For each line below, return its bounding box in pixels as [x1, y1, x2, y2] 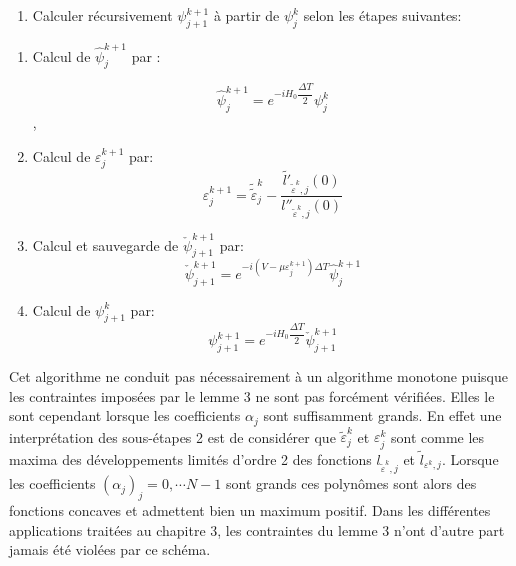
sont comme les [391, 426, 485, 447]
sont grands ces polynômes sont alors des [226, 473, 477, 494]
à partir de [213, 5, 280, 25]
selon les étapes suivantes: [303, 5, 462, 25]
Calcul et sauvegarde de [32, 234, 179, 255]
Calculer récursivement [32, 5, 173, 25]
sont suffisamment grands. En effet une [263, 405, 502, 426]
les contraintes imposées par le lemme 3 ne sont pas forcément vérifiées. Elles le [9, 385, 495, 406]
